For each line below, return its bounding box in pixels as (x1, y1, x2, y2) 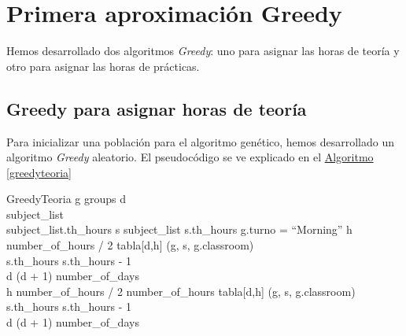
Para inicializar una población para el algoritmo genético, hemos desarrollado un (6, 133, 394, 150)
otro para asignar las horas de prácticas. (6, 57, 200, 74)
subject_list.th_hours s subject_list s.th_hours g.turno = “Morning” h (6, 221, 352, 238)
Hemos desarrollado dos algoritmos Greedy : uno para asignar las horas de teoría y (6, 42, 400, 59)
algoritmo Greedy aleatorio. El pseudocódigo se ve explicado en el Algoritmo (6, 149, 374, 165)
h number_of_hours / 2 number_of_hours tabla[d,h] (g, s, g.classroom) (6, 282, 356, 299)
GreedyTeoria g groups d (6, 190, 126, 207)
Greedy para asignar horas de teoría (6, 96, 307, 120)
